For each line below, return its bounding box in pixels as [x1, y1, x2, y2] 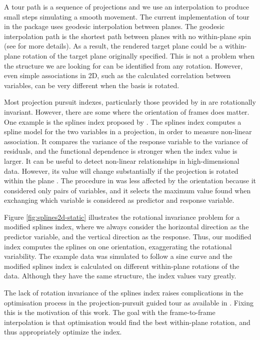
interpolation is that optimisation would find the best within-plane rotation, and [4, 316, 250, 327]
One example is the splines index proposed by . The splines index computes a [4, 116, 241, 127]
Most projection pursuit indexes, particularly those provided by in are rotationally [4, 97, 256, 107]
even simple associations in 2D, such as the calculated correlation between [4, 70, 231, 81]
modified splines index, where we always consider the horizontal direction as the [4, 221, 249, 232]
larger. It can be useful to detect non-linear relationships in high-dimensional [4, 155, 239, 166]
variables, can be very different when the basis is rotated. [4, 80, 179, 90]
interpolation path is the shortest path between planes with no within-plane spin [4, 31, 251, 41]
